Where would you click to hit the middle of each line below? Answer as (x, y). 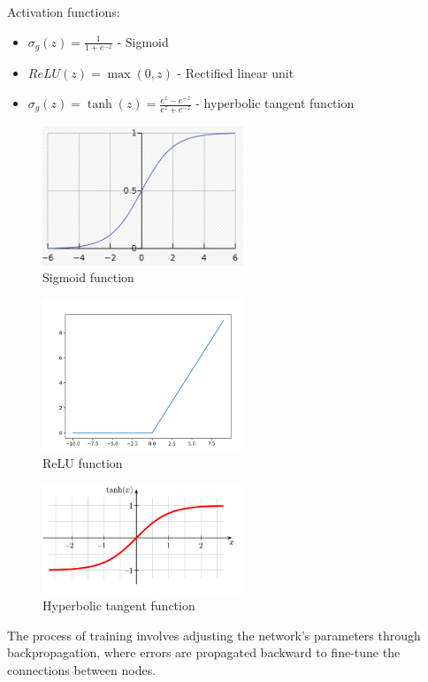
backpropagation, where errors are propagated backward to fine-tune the (204, 652)
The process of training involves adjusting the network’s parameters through (214, 635)
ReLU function (83, 463)
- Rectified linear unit (236, 73)
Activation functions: (64, 11)
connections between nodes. (82, 670)
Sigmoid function (88, 277)
